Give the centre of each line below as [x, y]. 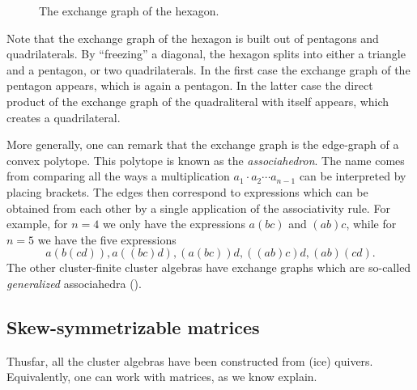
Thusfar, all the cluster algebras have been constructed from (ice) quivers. [190, 360]
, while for [371, 224]
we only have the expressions [174, 224]
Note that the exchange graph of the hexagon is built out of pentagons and [193, 38]
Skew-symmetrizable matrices [133, 326]
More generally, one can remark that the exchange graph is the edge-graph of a [203, 144]
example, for [37, 224]
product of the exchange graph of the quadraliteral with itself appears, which [198, 101]
